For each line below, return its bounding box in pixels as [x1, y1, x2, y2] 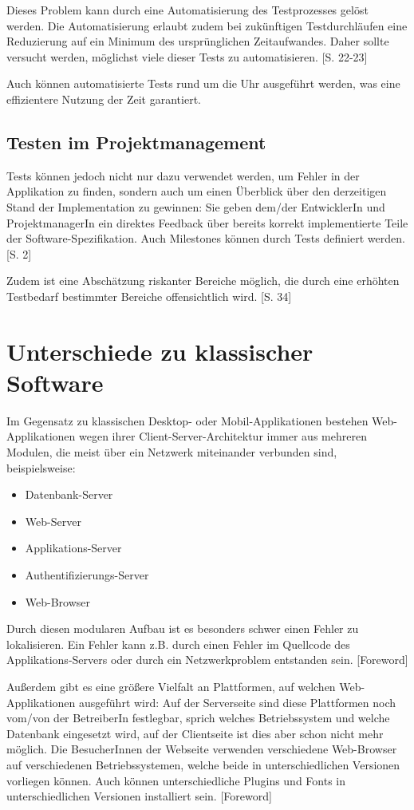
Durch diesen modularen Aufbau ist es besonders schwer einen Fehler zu [6, 620, 359, 637]
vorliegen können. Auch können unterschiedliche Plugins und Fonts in [6, 772, 346, 788]
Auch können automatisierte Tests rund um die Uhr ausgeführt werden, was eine [6, 75, 400, 92]
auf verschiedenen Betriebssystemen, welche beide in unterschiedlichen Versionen [6, 756, 400, 772]
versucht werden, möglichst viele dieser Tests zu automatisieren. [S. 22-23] [6, 48, 368, 65]
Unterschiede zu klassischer [6, 334, 313, 367]
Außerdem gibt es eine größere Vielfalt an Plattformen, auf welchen [6, 678, 336, 694]
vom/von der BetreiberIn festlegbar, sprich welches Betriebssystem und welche [6, 709, 390, 726]
